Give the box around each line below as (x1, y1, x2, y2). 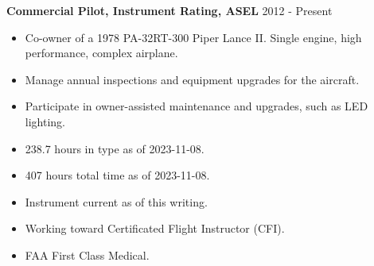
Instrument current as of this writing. (25, 193, 208, 210)
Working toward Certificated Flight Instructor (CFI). (25, 220, 285, 237)
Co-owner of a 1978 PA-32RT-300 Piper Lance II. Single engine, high (25, 29, 362, 45)
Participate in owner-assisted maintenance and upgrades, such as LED (25, 98, 368, 114)
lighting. (25, 113, 65, 129)
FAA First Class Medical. (25, 246, 150, 263)
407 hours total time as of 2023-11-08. (25, 167, 210, 183)
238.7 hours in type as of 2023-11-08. (25, 140, 205, 156)
